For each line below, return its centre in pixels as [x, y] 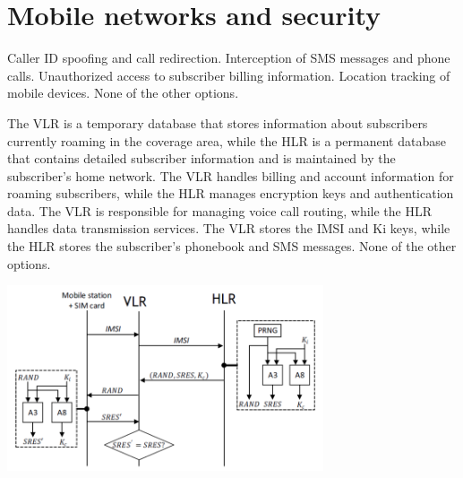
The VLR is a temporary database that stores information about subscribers [218, 122]
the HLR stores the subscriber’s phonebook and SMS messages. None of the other [232, 246]
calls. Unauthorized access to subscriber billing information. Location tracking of [229, 75]
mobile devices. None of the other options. [123, 93]
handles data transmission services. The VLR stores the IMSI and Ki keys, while [229, 228]
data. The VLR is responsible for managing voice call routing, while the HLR [220, 210]
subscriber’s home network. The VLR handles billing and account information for [231, 175]
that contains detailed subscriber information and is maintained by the [201, 158]
